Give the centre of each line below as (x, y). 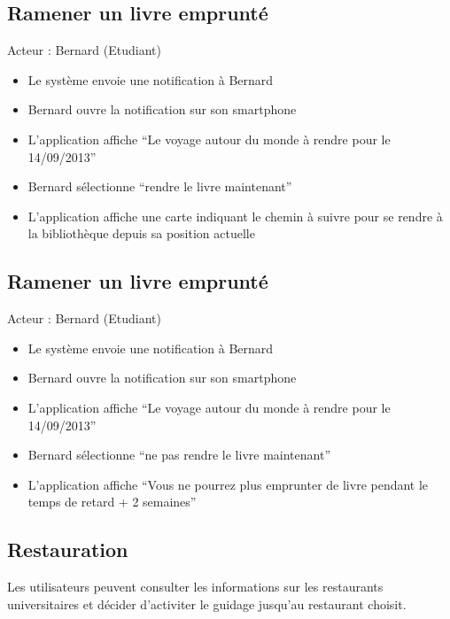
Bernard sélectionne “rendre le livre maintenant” (160, 186)
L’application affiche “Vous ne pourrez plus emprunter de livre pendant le (228, 484)
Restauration (68, 549)
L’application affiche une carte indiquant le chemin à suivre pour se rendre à (235, 216)
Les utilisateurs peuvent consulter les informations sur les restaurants (195, 587)
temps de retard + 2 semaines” (112, 502)
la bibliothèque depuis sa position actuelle (141, 233)
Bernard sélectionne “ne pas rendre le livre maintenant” (179, 455)
